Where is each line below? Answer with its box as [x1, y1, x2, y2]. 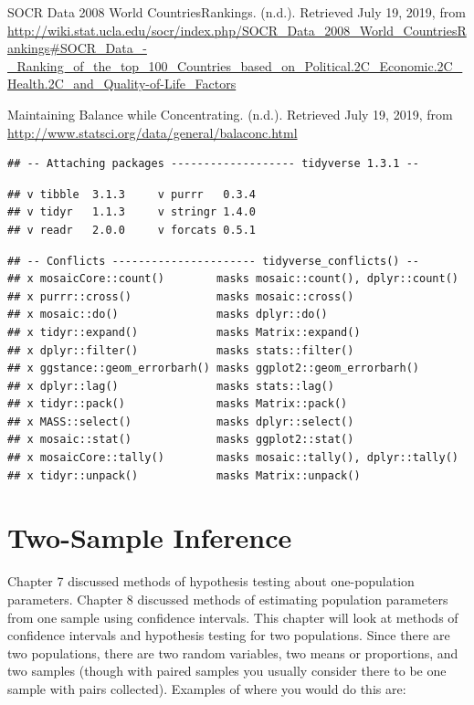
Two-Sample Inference [7, 519, 292, 556]
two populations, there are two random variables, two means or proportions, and [7, 643, 458, 662]
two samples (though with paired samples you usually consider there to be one [7, 661, 447, 680]
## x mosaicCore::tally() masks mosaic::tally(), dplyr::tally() [7, 451, 458, 465]
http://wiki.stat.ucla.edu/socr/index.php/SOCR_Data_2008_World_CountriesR [7, 20, 467, 39]
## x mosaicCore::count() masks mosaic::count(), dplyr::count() [7, 272, 458, 286]
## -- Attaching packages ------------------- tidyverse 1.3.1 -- [7, 157, 420, 171]
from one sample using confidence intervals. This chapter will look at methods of [7, 607, 458, 626]
